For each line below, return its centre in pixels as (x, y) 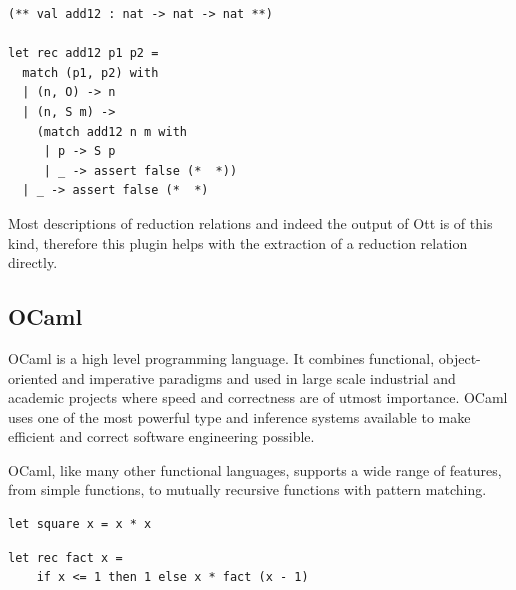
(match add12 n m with (111, 131)
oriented (33, 377)
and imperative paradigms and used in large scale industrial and (259, 377)
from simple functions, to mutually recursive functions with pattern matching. (247, 489)
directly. (33, 262)
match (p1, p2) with (90, 72)
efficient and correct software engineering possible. (161, 436)
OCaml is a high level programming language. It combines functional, (221, 357)
